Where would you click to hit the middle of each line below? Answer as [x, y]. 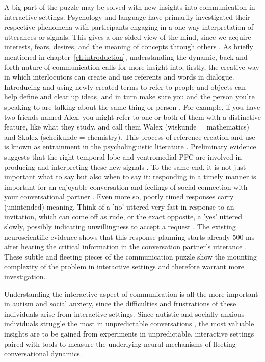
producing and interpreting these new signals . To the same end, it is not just [125, 166]
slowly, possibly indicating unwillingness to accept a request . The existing [120, 227]
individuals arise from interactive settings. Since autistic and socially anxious [124, 313]
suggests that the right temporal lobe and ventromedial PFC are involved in [123, 156]
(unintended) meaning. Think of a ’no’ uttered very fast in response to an [119, 206]
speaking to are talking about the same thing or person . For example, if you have [132, 106]
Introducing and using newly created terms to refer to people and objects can [125, 86]
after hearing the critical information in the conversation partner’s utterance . [126, 247]
